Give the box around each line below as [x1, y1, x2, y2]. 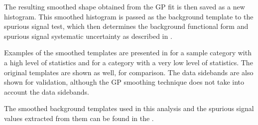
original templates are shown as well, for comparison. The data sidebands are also [4, 67, 254, 77]
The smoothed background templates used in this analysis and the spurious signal [4, 103, 254, 114]
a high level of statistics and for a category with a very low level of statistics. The [4, 57, 253, 67]
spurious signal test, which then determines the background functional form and [4, 21, 249, 31]
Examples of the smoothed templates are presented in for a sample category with [4, 47, 252, 58]
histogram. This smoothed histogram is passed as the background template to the [4, 11, 254, 21]
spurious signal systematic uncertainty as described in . [4, 30, 172, 41]
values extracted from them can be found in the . [4, 113, 154, 123]
